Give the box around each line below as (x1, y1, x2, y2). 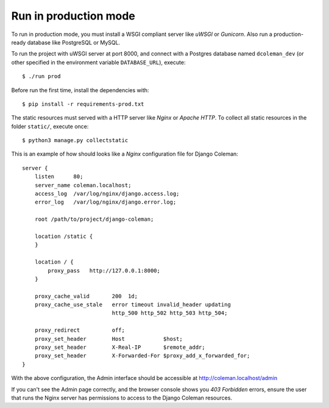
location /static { (34, 232, 93, 240)
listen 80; (34, 173, 83, 180)
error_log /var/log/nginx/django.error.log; (34, 199, 177, 206)
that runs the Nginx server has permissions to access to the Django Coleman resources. (11, 394, 233, 401)
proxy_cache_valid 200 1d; (34, 293, 138, 299)
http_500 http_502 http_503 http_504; (111, 310, 228, 317)
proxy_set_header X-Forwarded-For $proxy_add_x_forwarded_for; (34, 353, 250, 359)
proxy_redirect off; (34, 327, 125, 334)
